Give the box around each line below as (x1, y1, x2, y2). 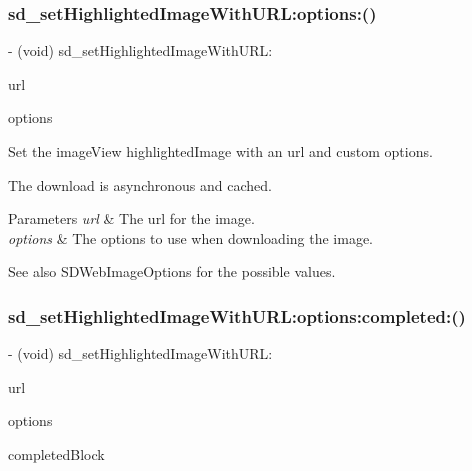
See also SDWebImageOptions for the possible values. (8, 261, 336, 282)
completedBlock (8, 443, 105, 464)
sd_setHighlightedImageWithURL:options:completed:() (8, 303, 466, 328)
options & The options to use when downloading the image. (8, 227, 373, 248)
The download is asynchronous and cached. (8, 174, 272, 195)
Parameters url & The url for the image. (8, 208, 255, 229)
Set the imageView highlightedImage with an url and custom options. (8, 141, 433, 161)
